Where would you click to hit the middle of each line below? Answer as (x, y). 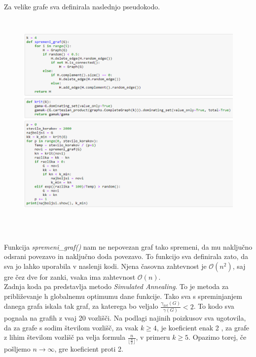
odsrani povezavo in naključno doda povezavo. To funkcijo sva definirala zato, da (126, 256)
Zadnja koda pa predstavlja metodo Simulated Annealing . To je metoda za (116, 286)
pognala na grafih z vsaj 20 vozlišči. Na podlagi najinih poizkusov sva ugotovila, (125, 318)
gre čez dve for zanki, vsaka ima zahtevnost (70, 276)
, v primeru (153, 337)
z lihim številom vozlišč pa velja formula (65, 337)
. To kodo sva (214, 306)
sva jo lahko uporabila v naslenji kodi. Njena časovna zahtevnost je (105, 266)
